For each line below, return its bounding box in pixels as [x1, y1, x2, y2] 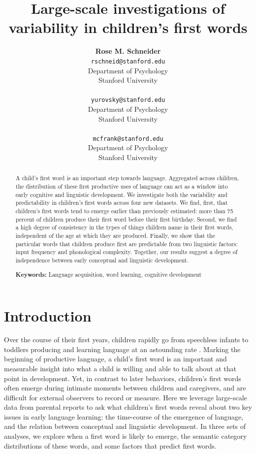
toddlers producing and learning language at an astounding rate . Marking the [4, 344, 241, 354]
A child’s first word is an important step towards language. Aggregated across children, [15, 174, 239, 182]
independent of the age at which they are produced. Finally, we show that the [15, 231, 215, 240]
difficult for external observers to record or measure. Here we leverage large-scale [4, 392, 247, 402]
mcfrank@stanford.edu [93, 135, 163, 142]
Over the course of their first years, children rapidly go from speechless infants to [4, 334, 249, 345]
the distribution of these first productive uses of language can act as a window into [15, 182, 228, 191]
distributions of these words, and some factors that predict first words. [4, 440, 217, 451]
